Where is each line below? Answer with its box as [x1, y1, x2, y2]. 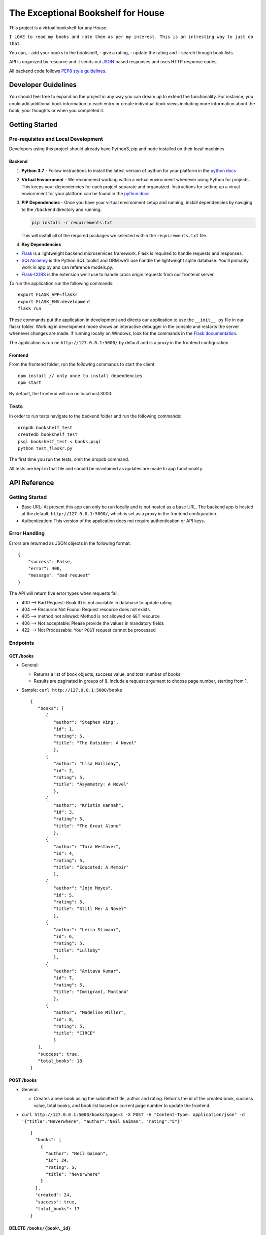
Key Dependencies [21, 242, 61, 247]
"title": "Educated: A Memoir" [53, 864, 129, 870]
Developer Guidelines [9, 81, 77, 89]
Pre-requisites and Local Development [9, 135, 103, 142]
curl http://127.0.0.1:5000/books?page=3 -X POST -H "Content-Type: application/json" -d [21, 1111, 245, 1117]
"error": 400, [28, 566, 63, 572]
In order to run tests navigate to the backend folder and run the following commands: [9, 413, 182, 419]
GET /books [9, 653, 34, 659]
